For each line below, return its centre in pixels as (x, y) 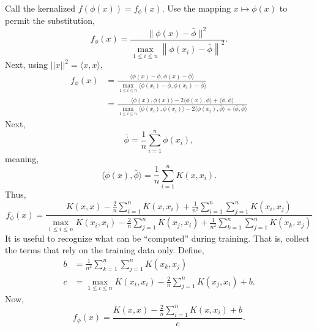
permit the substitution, (50, 20)
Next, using (27, 65)
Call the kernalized (40, 8)
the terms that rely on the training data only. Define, (105, 250)
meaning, (22, 159)
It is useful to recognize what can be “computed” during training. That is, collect (157, 238)
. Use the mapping (196, 8)
